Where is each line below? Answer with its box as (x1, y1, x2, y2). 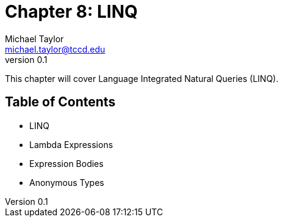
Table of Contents (5, 94, 116, 110)
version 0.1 (5, 54, 48, 65)
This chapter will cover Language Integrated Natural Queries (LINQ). (5, 73, 279, 84)
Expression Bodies (29, 158, 104, 169)
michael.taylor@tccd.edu (5, 43, 106, 54)
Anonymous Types (29, 177, 104, 188)
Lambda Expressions (29, 139, 113, 150)
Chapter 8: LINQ (5, 1, 138, 22)
